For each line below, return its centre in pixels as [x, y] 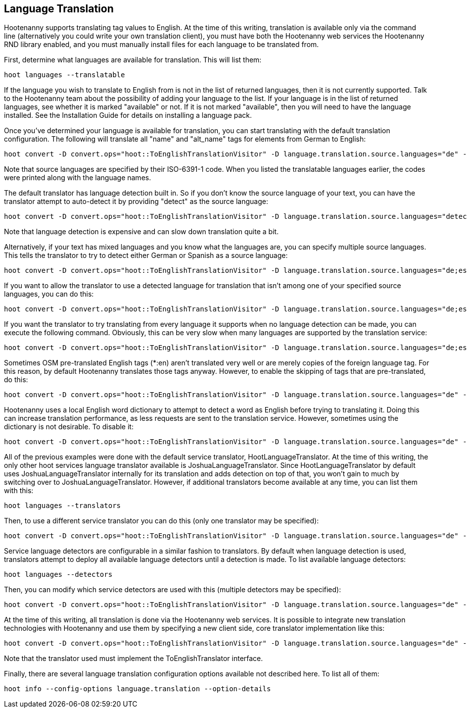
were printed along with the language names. [78, 178]
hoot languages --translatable [65, 75]
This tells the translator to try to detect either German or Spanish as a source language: [146, 255]
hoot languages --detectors [58, 575]
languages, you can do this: [49, 294]
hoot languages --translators [63, 506]
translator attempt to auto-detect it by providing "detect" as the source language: [136, 202]
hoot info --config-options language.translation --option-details [138, 689]
